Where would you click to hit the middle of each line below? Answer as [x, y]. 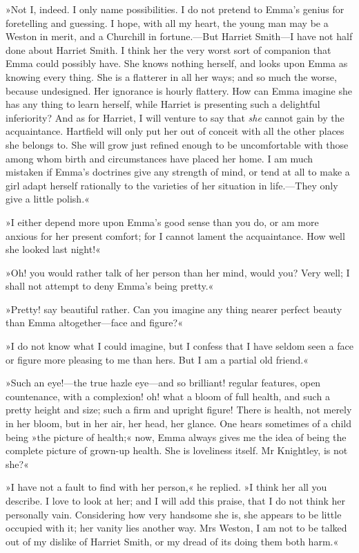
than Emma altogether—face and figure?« [94, 322]
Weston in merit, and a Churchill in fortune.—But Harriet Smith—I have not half [179, 36]
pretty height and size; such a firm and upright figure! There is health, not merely [179, 410]
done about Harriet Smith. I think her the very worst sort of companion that [168, 49]
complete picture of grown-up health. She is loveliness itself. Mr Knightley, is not [177, 450]
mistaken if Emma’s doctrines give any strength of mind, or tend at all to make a [178, 172]
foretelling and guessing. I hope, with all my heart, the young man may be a [167, 22]
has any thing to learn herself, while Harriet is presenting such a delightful [163, 104]
